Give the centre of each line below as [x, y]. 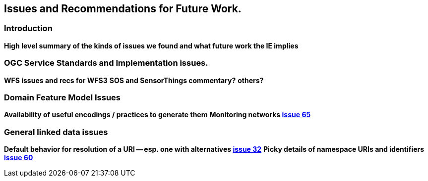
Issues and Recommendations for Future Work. [123, 9]
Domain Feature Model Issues [62, 97]
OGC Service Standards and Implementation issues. [106, 63]
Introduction [28, 28]
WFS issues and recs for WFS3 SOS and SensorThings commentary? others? [134, 80]
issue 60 [19, 158]
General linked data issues [56, 132]
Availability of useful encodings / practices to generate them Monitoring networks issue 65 [157, 115]
